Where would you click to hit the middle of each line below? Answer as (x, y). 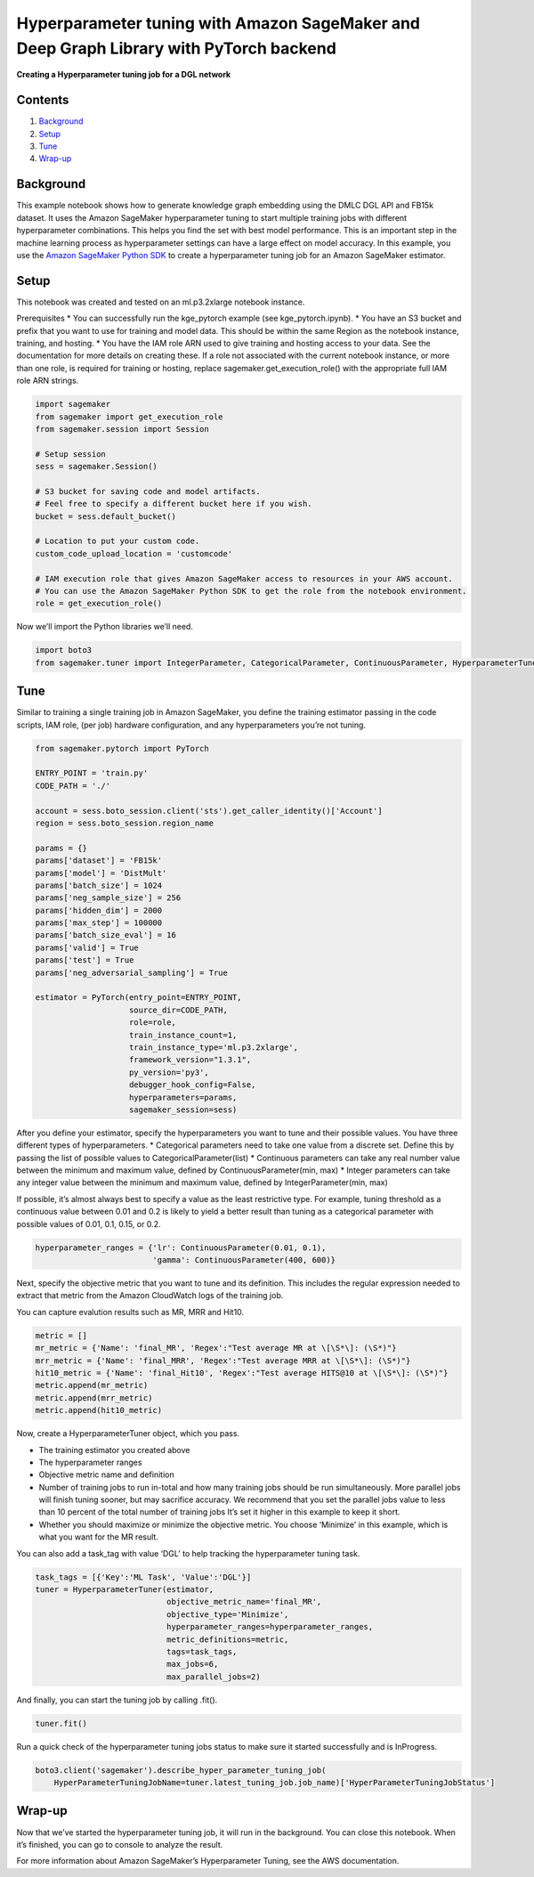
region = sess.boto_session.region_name (124, 823)
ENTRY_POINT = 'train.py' (92, 773)
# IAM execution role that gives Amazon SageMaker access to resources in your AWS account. (244, 578)
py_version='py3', (169, 1072)
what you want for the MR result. (99, 1537)
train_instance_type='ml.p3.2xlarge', (214, 1047)
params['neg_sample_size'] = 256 (108, 898)
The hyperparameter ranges (90, 1462)
